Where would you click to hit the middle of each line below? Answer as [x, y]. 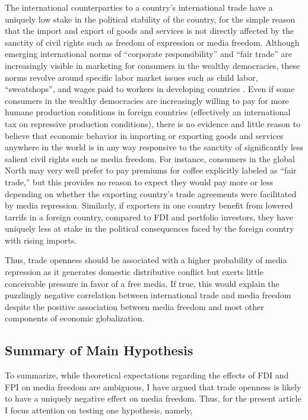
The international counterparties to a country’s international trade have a [139, 7]
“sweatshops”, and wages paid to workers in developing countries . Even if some [150, 89]
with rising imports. [41, 240]
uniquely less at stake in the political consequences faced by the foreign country [150, 228]
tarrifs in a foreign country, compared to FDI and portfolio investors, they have [149, 217]
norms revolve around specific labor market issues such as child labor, [131, 77]
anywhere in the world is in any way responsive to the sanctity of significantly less [154, 147]
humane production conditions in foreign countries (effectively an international [148, 112]
